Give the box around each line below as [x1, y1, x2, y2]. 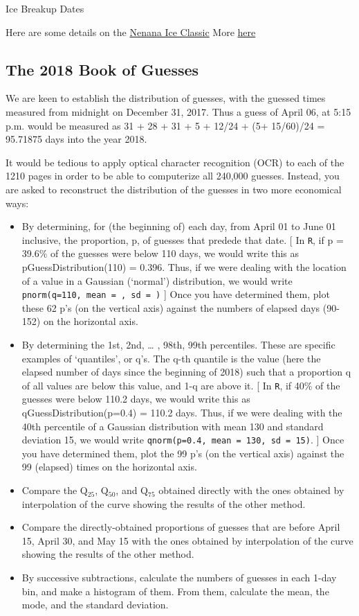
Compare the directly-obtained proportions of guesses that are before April [21, 520, 340, 534]
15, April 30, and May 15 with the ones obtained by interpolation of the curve [21, 533, 353, 547]
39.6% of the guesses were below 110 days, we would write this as [21, 246, 300, 261]
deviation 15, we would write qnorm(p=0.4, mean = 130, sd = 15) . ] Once [21, 432, 344, 447]
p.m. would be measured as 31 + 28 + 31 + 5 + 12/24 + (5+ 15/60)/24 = [6, 118, 325, 132]
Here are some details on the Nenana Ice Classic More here [6, 24, 256, 39]
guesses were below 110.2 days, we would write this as [21, 391, 250, 406]
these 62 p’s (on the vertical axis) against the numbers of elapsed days [21, 300, 320, 315]
